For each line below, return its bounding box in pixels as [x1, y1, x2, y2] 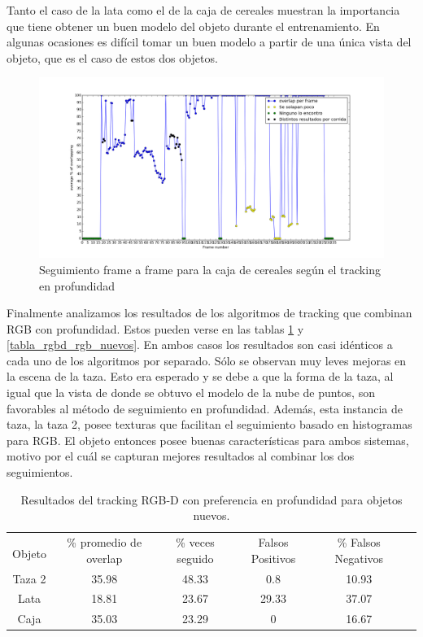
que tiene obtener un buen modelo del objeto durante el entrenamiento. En [7, 17, 380, 34]
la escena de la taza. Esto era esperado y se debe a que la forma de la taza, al [7, 368, 394, 385]
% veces [176, 534, 215, 551]
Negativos [334, 549, 384, 566]
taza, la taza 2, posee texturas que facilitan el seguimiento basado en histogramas [7, 416, 412, 433]
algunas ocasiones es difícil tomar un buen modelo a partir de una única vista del [7, 33, 412, 50]
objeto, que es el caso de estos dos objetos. [7, 49, 218, 66]
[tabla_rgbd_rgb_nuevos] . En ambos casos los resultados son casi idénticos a [7, 336, 393, 353]
